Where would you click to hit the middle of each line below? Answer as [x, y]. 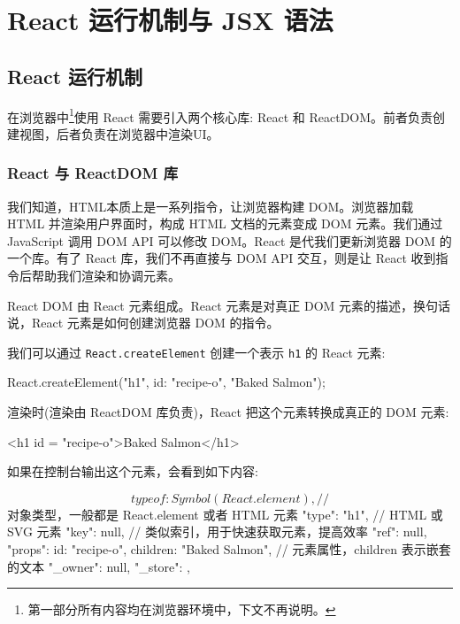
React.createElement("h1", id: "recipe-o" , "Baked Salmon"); [166, 382]
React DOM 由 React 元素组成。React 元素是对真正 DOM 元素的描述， [211, 305]
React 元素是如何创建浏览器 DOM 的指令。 [155, 323]
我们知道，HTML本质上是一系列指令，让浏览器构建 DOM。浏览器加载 [211, 206]
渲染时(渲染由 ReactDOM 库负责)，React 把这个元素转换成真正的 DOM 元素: [228, 412]
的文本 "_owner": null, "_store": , [99, 566]
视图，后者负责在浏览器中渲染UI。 [119, 133]
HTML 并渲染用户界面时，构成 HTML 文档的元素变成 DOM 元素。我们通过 [225, 223]
